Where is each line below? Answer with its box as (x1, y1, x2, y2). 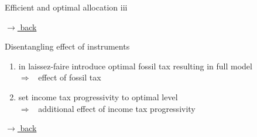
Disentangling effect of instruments (5, 40, 130, 52)
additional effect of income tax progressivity (38, 102, 196, 114)
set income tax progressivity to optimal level (18, 90, 178, 103)
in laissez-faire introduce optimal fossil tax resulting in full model (18, 59, 252, 72)
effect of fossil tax (38, 71, 101, 83)
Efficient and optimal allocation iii (5, 1, 128, 13)
